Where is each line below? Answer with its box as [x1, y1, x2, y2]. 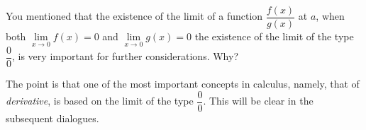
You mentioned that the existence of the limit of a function [6, 8, 263, 23]
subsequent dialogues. [6, 111, 99, 125]
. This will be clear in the [203, 93, 314, 108]
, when [316, 8, 345, 23]
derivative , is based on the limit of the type [6, 93, 194, 108]
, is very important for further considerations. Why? [12, 49, 239, 64]
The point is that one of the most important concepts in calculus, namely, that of [6, 76, 360, 91]
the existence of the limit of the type [194, 29, 354, 44]
